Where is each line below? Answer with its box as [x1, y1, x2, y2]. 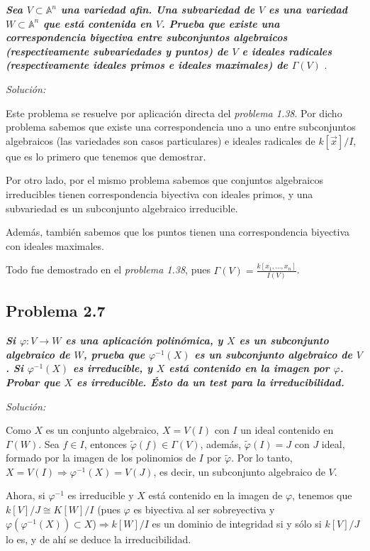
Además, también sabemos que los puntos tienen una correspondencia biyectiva [6, 224, 350, 239]
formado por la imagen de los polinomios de [6, 450, 196, 465]
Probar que [6, 374, 60, 389]
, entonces [84, 436, 128, 451]
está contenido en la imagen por [169, 361, 330, 376]
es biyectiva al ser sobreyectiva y [133, 502, 275, 517]
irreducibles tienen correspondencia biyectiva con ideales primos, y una [6, 186, 313, 201]
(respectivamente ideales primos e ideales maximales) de [6, 58, 288, 72]
